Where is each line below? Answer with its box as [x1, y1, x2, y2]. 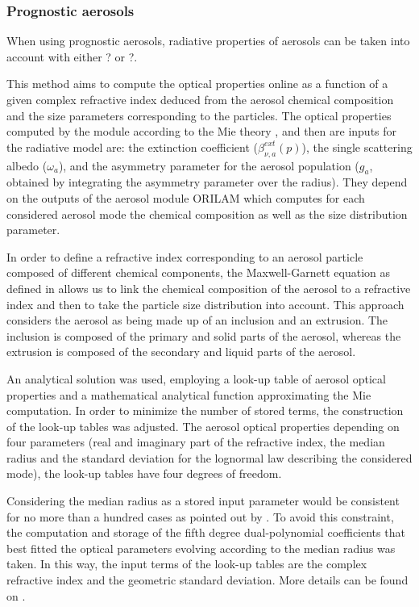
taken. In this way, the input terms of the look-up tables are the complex [6, 555, 367, 572]
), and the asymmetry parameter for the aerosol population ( [58, 157, 359, 174]
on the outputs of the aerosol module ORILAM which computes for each [6, 189, 365, 206]
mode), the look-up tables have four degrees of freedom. [6, 465, 282, 482]
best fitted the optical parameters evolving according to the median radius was [6, 539, 396, 556]
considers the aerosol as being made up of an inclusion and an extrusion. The [6, 312, 388, 329]
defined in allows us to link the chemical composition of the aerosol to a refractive [6, 279, 411, 296]
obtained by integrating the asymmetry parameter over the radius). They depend [6, 174, 408, 190]
